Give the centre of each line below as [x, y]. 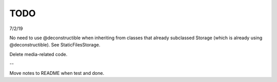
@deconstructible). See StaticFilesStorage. [55, 45]
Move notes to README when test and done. [57, 73]
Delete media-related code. [38, 54]
